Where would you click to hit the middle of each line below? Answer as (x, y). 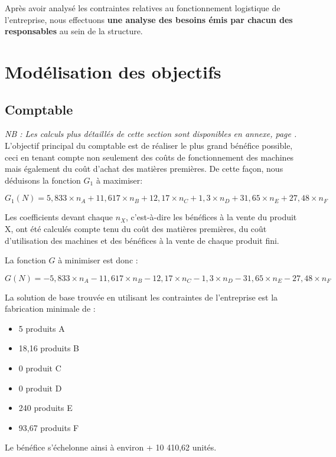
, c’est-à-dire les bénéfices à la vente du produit (211, 217)
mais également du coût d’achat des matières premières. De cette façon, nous (144, 169)
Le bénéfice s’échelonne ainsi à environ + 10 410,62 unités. (111, 447)
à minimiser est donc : (98, 260)
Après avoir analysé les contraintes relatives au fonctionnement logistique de (143, 8)
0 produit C (40, 368)
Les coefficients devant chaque (59, 217)
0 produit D (40, 388)
